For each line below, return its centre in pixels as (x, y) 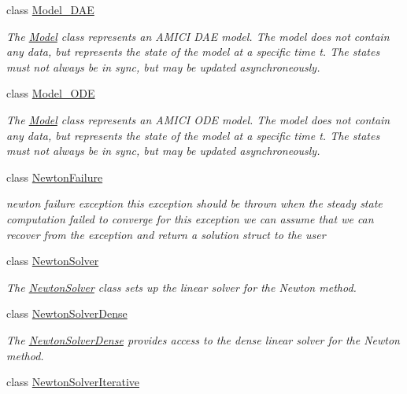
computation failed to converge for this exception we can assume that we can (190, 218)
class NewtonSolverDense (67, 313)
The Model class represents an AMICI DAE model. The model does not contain (198, 36)
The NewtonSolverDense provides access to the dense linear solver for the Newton (203, 339)
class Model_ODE (51, 93)
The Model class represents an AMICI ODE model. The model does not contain (198, 119)
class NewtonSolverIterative (73, 382)
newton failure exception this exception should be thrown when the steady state (194, 203)
